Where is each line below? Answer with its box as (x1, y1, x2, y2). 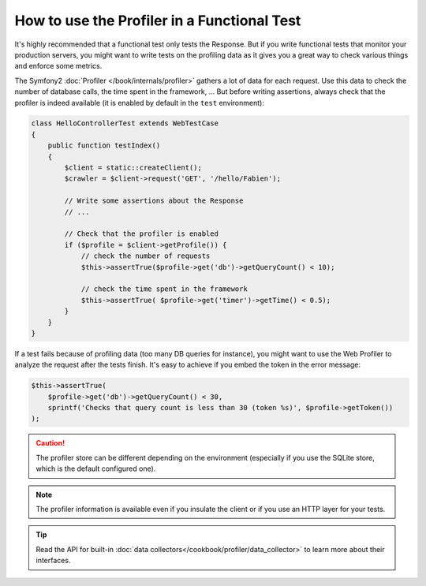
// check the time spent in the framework (80, 285, 248, 293)
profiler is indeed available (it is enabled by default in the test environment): (14, 98, 264, 107)
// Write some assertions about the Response (64, 196, 244, 205)
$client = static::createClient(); (64, 163, 203, 173)
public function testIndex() (47, 141, 161, 150)
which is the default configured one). (35, 464, 156, 473)
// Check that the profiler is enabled (64, 230, 219, 238)
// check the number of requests (80, 252, 211, 260)
